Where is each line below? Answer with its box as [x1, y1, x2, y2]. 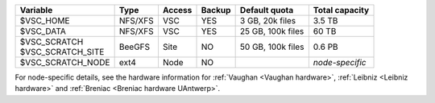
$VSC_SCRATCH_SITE [19, 47, 105, 57]
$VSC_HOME [19, 15, 70, 26]
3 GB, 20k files [239, 15, 296, 26]
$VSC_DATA [19, 26, 66, 36]
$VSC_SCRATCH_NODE [19, 57, 110, 68]
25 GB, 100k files [239, 26, 304, 36]
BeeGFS [118, 41, 151, 52]
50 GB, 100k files [239, 41, 304, 52]
